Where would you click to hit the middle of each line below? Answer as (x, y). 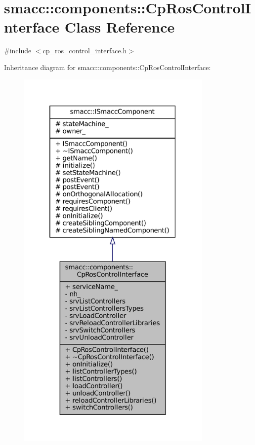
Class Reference (120, 27)
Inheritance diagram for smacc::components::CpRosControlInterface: (107, 67)
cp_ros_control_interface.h (85, 51)
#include (18, 51)
